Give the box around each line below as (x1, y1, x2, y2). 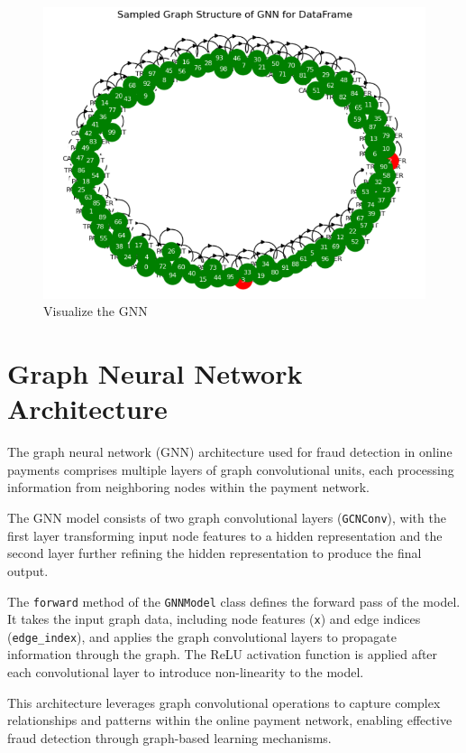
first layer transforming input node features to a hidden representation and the (7, 525, 443, 544)
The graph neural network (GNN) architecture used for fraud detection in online (7, 442, 452, 461)
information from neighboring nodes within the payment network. (7, 478, 370, 497)
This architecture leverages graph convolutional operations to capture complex (7, 693, 441, 711)
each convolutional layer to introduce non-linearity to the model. (7, 663, 364, 682)
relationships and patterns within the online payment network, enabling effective (7, 711, 452, 730)
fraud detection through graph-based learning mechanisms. (7, 728, 332, 747)
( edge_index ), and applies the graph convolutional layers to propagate (7, 627, 397, 646)
